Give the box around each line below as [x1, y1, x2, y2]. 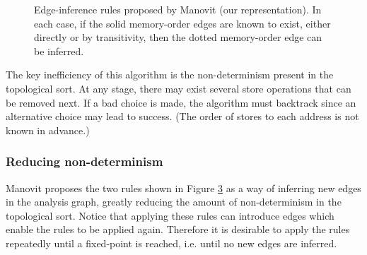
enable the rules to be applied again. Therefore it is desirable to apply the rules [6, 222, 350, 237]
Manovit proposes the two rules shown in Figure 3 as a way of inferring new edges [6, 180, 361, 195]
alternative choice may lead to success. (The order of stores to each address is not [6, 109, 359, 124]
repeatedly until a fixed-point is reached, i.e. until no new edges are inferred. [6, 235, 337, 250]
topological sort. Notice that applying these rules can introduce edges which [6, 208, 334, 223]
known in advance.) [6, 122, 90, 137]
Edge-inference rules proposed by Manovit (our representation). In [34, 2, 322, 16]
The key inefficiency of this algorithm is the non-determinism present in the [6, 67, 334, 82]
